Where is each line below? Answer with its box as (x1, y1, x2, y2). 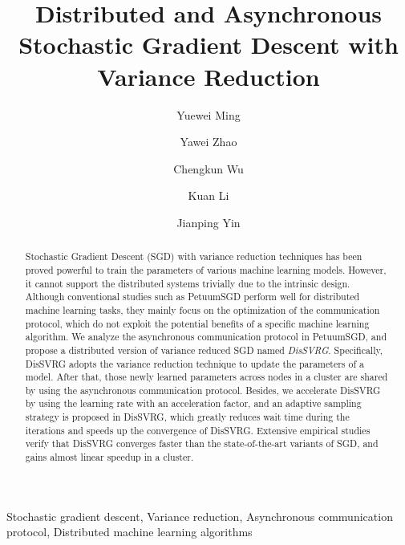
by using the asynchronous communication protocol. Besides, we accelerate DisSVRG (25, 383, 381, 397)
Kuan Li (188, 187, 229, 204)
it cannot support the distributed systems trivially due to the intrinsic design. (25, 276, 350, 290)
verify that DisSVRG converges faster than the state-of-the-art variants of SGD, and (25, 437, 379, 450)
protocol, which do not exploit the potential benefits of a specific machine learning (25, 316, 370, 330)
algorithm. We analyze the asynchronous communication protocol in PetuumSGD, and (25, 330, 387, 344)
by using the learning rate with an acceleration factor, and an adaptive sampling (25, 397, 362, 410)
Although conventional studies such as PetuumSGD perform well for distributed (25, 290, 360, 303)
